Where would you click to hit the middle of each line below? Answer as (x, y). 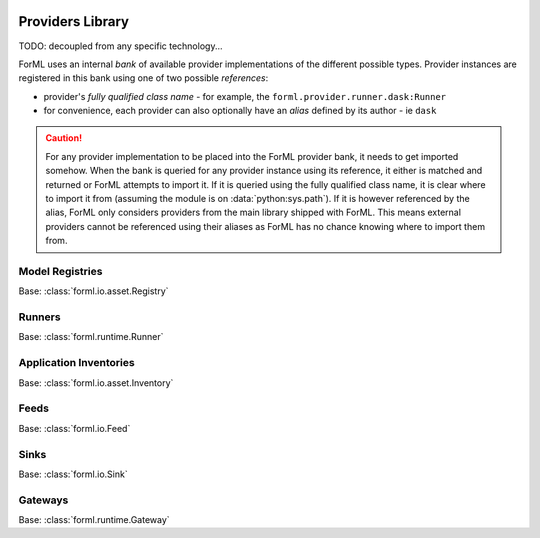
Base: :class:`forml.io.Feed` (74, 428)
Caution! (64, 138)
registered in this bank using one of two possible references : (143, 78)
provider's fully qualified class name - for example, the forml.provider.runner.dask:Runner (245, 96)
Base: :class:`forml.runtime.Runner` (91, 337)
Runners (39, 317)
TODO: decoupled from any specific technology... (120, 46)
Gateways (43, 500)
